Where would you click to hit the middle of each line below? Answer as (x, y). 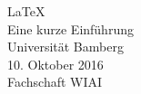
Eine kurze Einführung (70, 28)
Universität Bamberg (65, 47)
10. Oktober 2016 (55, 64)
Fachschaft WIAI (55, 82)
